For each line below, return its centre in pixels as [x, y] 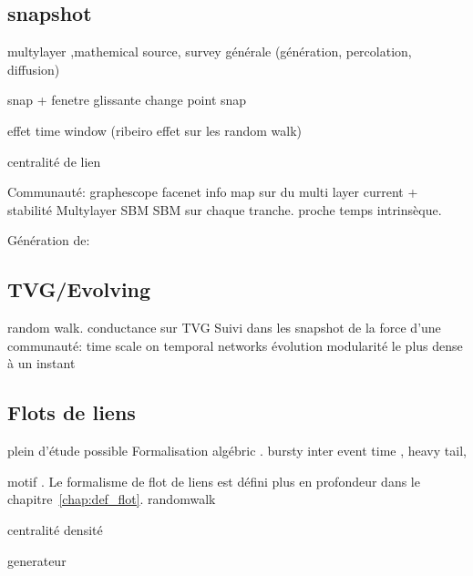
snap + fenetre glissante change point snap [127, 100]
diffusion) [34, 69]
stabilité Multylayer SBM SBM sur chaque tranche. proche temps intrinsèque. [225, 209]
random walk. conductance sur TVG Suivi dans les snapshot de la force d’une [224, 328]
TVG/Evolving [79, 289]
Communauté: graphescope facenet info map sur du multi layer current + [213, 192]
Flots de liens [72, 412]
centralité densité [55, 529]
